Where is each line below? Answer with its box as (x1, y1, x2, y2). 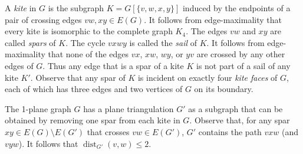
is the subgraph (48, 2, 104, 14)
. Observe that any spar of (30, 71, 126, 83)
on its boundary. (194, 83, 253, 95)
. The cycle (65, 36, 106, 48)
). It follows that (18, 137, 78, 149)
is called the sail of (129, 36, 197, 48)
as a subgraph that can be (188, 102, 283, 114)
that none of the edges (48, 48, 129, 60)
